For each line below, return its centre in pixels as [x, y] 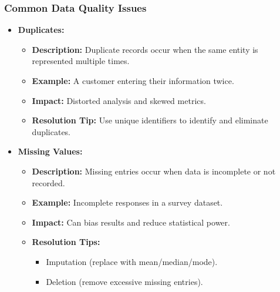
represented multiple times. [81, 61]
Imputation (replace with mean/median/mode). [132, 261]
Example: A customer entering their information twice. [133, 80]
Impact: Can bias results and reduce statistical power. [131, 222]
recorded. [48, 182]
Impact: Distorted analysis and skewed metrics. [119, 100]
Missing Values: [50, 151]
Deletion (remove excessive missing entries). [124, 281]
